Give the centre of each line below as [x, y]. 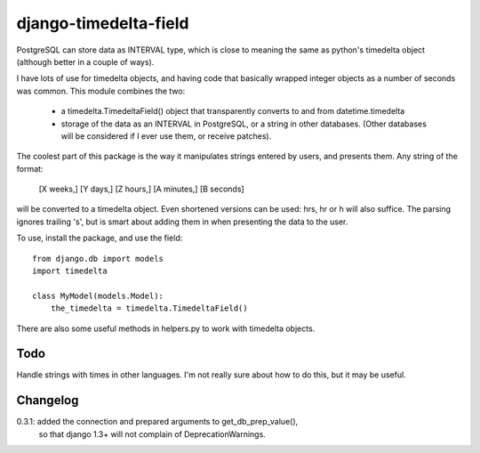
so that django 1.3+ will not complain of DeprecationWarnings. [152, 434]
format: [30, 168]
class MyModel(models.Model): [98, 295]
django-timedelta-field [103, 23]
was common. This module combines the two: [101, 91]
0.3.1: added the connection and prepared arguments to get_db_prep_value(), [157, 422]
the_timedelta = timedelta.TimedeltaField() [149, 308]
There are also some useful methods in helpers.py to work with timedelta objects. [166, 328]
